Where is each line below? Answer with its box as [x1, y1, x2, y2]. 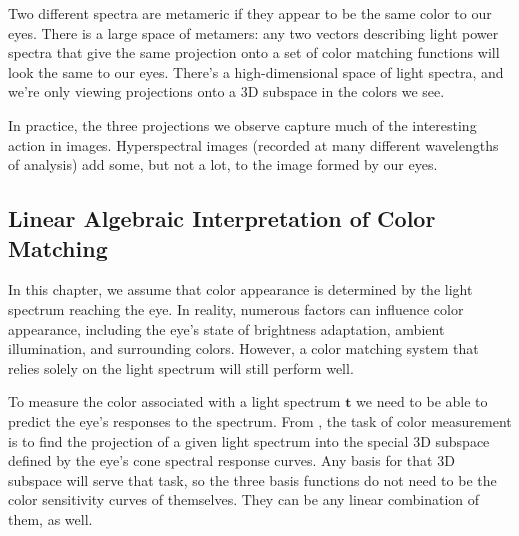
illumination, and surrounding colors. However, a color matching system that [8, 338, 479, 359]
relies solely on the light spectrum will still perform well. [8, 357, 354, 378]
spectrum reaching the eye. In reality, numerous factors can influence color [8, 298, 464, 319]
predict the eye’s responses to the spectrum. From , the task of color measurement [8, 410, 512, 431]
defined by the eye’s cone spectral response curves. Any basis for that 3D [8, 450, 455, 471]
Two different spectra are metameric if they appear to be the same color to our [8, 3, 492, 23]
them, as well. [8, 508, 93, 529]
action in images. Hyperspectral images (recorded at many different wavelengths [8, 134, 499, 155]
